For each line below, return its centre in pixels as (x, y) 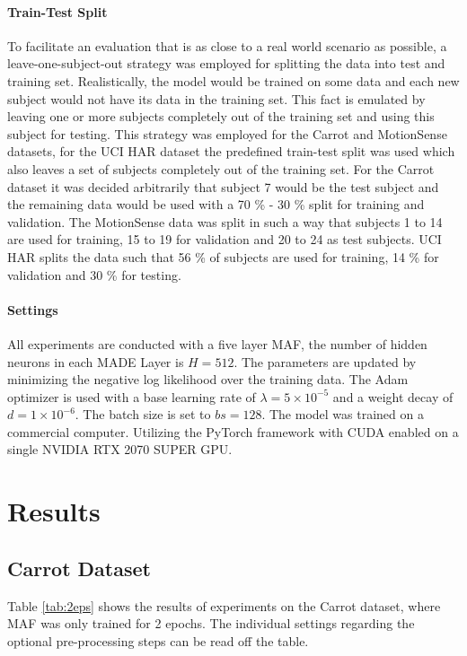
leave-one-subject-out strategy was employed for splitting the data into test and (226, 63)
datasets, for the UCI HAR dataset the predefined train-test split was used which (231, 151)
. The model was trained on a (343, 414)
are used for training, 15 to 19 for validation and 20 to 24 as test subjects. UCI (225, 239)
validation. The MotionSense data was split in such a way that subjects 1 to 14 (225, 221)
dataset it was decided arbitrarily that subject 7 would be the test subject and (223, 186)
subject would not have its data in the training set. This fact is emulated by (216, 98)
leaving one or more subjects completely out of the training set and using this (221, 116)
